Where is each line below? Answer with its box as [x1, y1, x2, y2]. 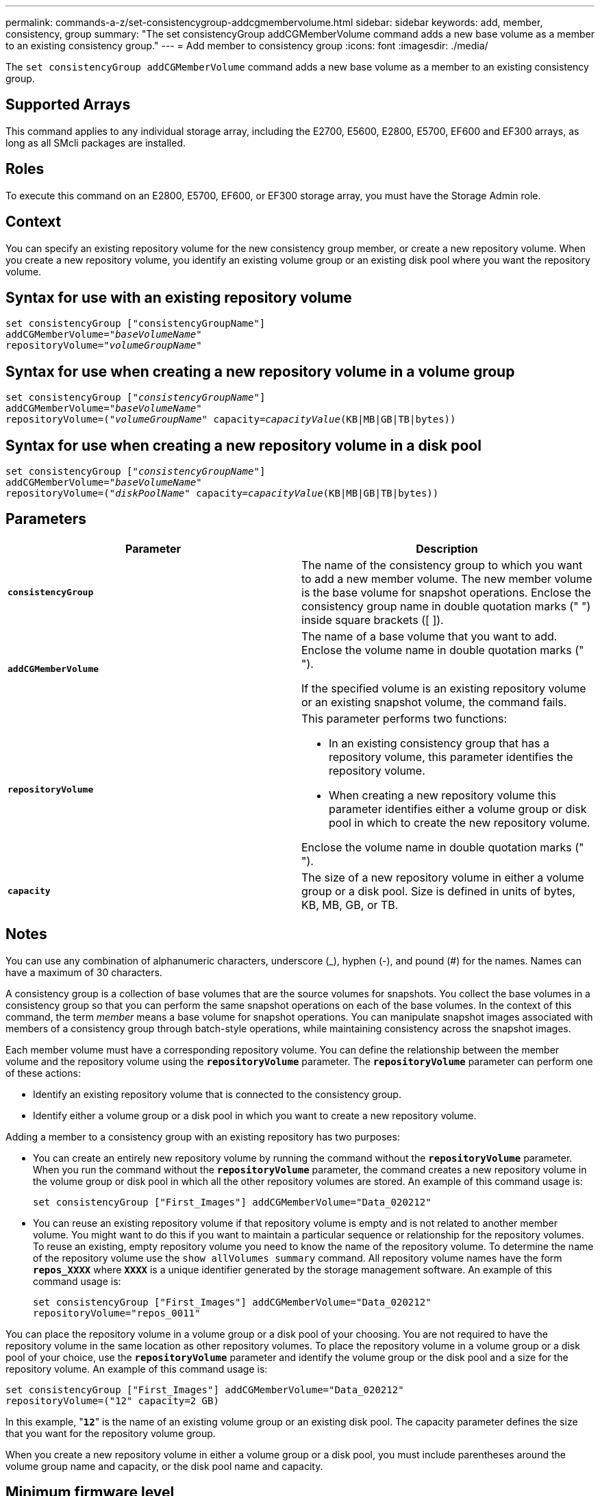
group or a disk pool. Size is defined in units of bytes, [301, 884, 576, 898]
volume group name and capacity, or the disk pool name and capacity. [5, 1460, 323, 1472]
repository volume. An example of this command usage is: [5, 1362, 268, 1375]
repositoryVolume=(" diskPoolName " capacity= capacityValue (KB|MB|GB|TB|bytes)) [5, 488, 439, 499]
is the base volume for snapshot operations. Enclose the [301, 585, 591, 599]
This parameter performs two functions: [301, 711, 508, 725]
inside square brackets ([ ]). [301, 612, 444, 627]
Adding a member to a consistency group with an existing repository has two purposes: [5, 1130, 400, 1143]
